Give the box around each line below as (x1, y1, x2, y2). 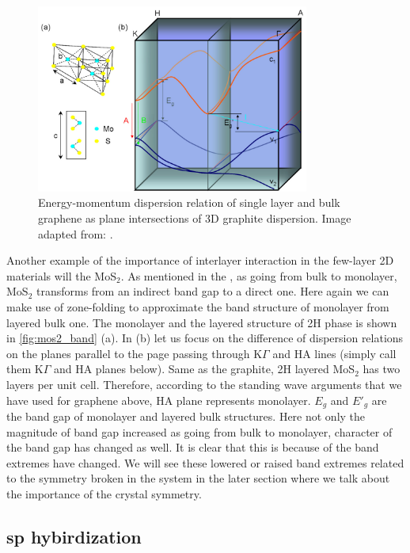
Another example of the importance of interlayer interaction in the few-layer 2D (6, 252, 394, 269)
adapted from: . (38, 225, 113, 242)
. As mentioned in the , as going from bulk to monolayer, (120, 267, 397, 284)
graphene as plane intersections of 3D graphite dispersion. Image (38, 210, 351, 227)
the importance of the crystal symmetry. (6, 485, 202, 502)
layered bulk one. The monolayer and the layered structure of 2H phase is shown (6, 314, 397, 330)
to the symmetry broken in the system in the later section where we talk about (6, 470, 390, 486)
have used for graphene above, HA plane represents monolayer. (6, 391, 311, 408)
